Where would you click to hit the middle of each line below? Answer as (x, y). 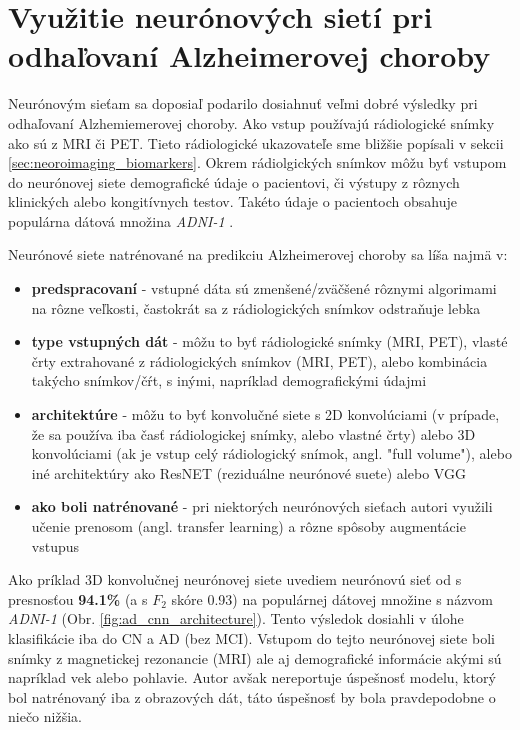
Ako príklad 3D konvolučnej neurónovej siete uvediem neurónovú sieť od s (235, 579)
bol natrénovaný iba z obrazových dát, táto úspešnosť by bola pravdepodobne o (252, 696)
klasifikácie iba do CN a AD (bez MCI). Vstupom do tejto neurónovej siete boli (251, 637)
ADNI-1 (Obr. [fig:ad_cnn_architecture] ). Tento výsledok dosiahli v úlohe (236, 618)
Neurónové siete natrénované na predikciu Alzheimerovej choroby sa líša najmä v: (258, 254)
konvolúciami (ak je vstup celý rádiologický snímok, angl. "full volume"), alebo (271, 453)
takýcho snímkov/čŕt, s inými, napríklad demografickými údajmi (229, 380)
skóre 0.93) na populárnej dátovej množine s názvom (332, 598)
